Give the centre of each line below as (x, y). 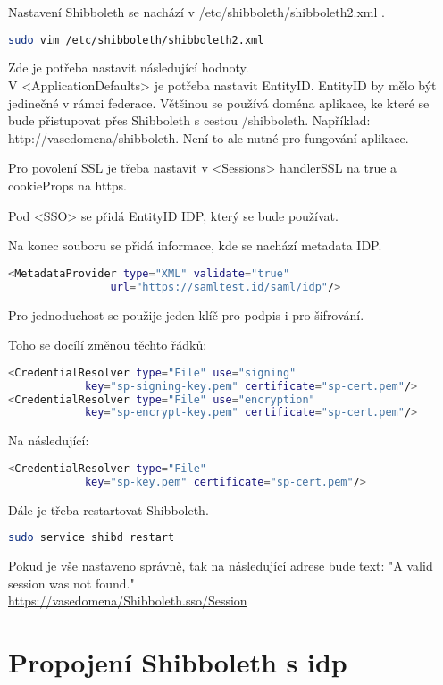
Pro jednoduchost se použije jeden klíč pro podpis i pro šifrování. (186, 314)
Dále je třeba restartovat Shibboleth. (109, 509)
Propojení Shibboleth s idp (178, 662)
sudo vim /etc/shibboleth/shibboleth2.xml (136, 40)
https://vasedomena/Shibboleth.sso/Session (128, 600)
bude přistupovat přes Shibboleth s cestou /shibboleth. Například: (189, 120)
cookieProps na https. (68, 186)
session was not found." (71, 583)
